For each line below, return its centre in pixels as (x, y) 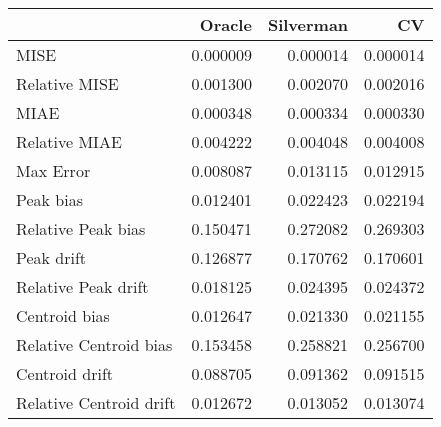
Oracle (225, 24)
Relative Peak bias (81, 228)
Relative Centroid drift (96, 402)
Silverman (308, 24)
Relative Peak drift (82, 286)
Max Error (53, 170)
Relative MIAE (69, 141)
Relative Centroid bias (94, 344)
